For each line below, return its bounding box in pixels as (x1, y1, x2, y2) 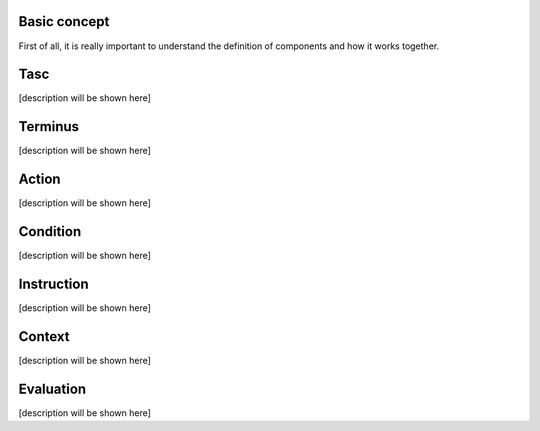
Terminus (18, 118, 80, 135)
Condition (18, 223, 82, 240)
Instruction (18, 275, 89, 292)
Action (18, 171, 61, 188)
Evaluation (18, 380, 87, 397)
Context (18, 328, 70, 345)
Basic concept (18, 13, 110, 30)
